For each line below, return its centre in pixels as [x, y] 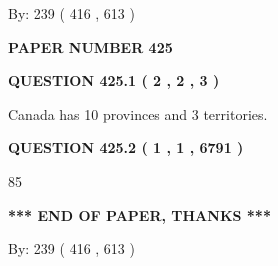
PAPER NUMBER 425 [90, 46]
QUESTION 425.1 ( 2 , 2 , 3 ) [114, 80]
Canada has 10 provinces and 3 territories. [138, 113]
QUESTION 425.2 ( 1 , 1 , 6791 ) [126, 147]
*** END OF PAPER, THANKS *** [139, 214]
